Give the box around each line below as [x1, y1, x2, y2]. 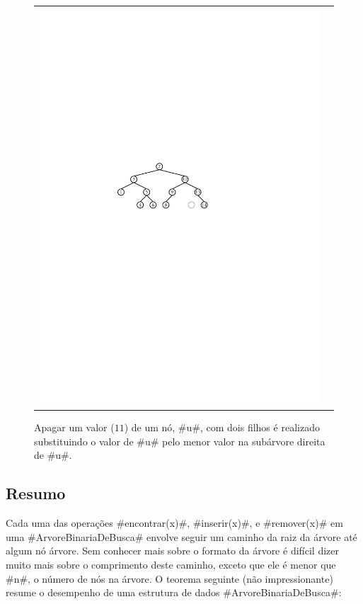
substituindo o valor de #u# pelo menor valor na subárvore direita [34, 433, 325, 448]
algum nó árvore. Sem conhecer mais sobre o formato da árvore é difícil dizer [6, 543, 339, 558]
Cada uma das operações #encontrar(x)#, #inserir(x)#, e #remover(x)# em [6, 515, 343, 530]
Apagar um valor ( [34, 420, 115, 435]
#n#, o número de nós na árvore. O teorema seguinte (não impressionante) [6, 571, 333, 586]
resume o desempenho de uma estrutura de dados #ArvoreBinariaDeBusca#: [6, 585, 342, 600]
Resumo [6, 482, 66, 504]
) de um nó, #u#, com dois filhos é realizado [124, 420, 320, 435]
